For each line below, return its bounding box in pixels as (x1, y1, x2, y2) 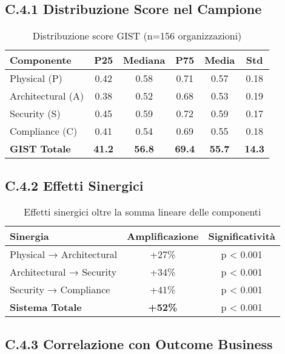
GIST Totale (10, 141, 71, 156)
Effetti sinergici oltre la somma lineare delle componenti (24, 205, 261, 219)
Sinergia (10, 229, 49, 243)
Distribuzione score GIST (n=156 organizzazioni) (32, 29, 242, 43)
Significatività (208, 229, 275, 243)
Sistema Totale (10, 300, 82, 315)
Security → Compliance (10, 282, 110, 297)
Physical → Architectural (10, 247, 118, 262)
